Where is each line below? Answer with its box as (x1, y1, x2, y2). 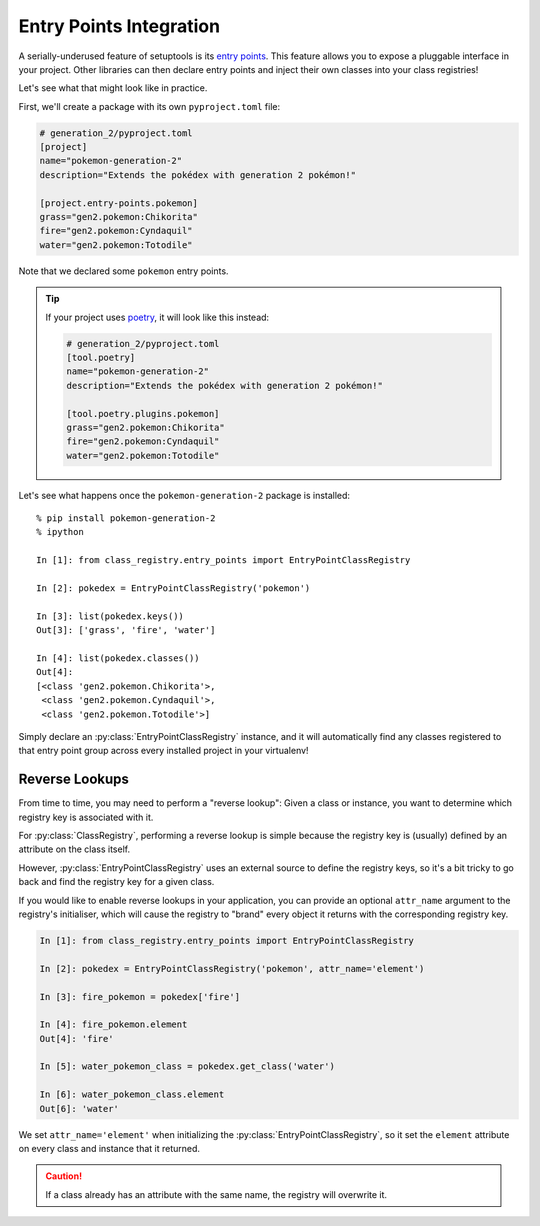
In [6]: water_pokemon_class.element (39, 1089, 225, 1100)
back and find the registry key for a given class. (18, 876, 215, 888)
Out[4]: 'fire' (39, 1033, 114, 1044)
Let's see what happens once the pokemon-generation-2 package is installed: (18, 489, 350, 501)
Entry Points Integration (18, 15, 220, 37)
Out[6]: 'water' (39, 1103, 120, 1114)
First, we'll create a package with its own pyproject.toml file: (18, 100, 281, 112)
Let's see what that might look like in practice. (18, 82, 208, 94)
